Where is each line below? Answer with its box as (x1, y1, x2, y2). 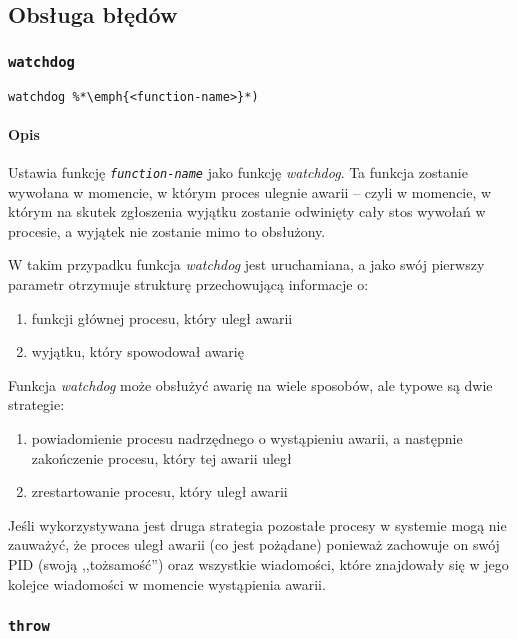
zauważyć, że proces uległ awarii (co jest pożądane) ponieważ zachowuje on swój (8, 534, 500, 555)
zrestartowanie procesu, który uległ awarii (31, 481, 288, 502)
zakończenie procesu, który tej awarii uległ (31, 447, 292, 468)
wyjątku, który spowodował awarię (31, 341, 244, 362)
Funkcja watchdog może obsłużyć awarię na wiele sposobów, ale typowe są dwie (8, 374, 493, 395)
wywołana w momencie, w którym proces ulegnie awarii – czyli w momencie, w (8, 181, 492, 202)
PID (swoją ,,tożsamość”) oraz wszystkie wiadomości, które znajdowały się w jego (8, 553, 509, 574)
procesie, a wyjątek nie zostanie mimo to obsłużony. (8, 220, 326, 241)
